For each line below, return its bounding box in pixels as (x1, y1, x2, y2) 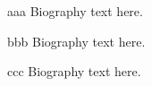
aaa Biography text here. (7, 2, 143, 20)
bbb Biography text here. (7, 31, 146, 50)
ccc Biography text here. (7, 62, 141, 81)
